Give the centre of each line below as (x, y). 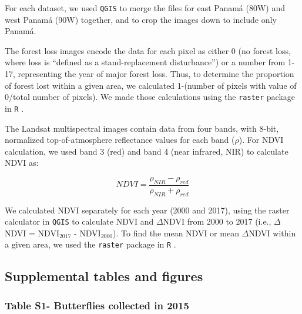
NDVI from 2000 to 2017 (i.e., (217, 221)
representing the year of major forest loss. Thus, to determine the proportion (156, 74)
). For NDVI (261, 140)
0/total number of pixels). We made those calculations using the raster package (150, 97)
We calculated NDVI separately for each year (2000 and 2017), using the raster (147, 210)
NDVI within (272, 233)
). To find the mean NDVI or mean (176, 233)
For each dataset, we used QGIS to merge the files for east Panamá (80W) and (145, 8)
